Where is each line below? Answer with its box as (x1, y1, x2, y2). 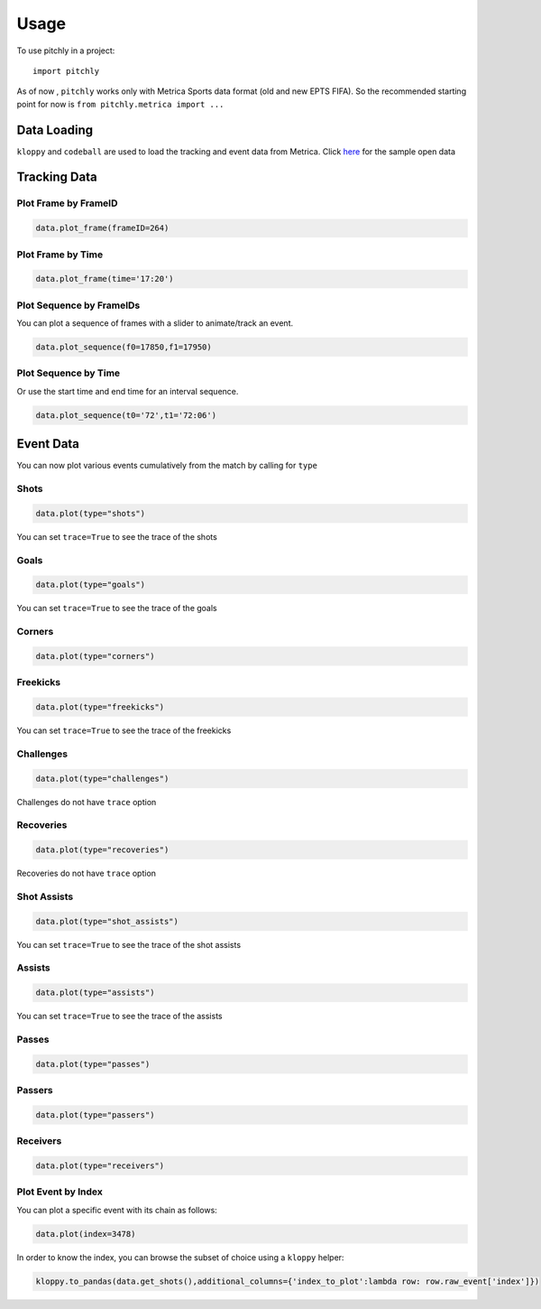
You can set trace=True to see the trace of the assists (16, 1011, 223, 1022)
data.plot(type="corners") (35, 651, 155, 661)
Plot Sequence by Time (16, 367, 121, 379)
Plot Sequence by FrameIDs (16, 299, 141, 311)
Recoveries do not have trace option (16, 868, 157, 879)
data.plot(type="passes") (35, 1059, 151, 1069)
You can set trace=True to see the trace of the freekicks (16, 725, 232, 736)
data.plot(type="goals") (35, 580, 146, 590)
